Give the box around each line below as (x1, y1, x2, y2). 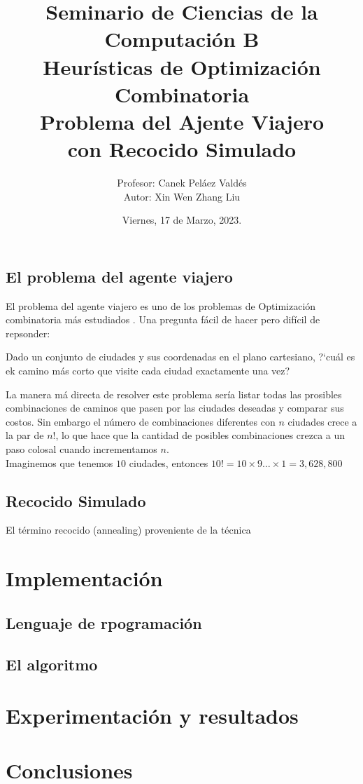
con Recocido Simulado (67, 135, 297, 163)
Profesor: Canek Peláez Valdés (117, 175, 247, 190)
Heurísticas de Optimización (43, 52, 321, 81)
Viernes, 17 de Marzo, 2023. (122, 212, 242, 227)
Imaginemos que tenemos (6, 455, 113, 470)
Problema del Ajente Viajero (39, 107, 325, 135)
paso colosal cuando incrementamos (6, 442, 157, 456)
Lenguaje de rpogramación (6, 611, 202, 633)
